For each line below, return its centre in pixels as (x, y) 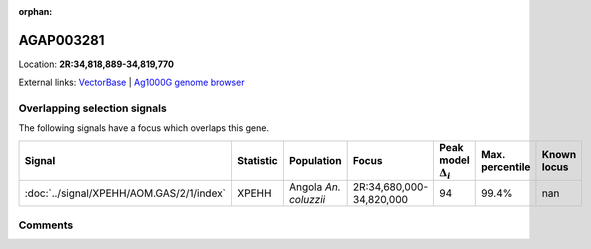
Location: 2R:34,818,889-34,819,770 (96, 64)
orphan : (35, 11)
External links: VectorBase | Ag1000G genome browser (131, 82)
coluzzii (307, 200)
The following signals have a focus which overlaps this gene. (144, 128)
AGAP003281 (61, 40)
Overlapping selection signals (92, 108)
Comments (46, 225)
